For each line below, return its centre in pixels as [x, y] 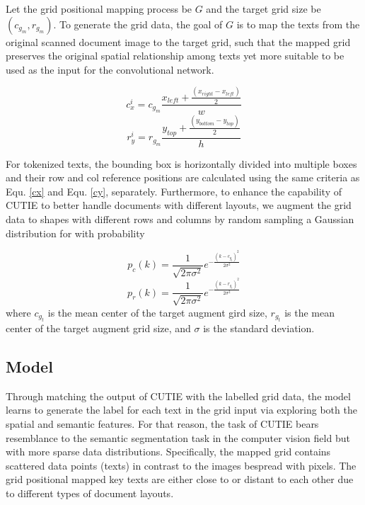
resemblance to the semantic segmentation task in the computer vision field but [178, 437]
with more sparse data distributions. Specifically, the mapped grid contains [168, 452]
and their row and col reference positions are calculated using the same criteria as [183, 177]
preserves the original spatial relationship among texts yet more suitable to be [175, 56]
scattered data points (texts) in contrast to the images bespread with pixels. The [181, 465]
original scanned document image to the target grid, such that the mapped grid [178, 41]
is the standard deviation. [259, 328]
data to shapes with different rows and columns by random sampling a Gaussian [180, 219]
